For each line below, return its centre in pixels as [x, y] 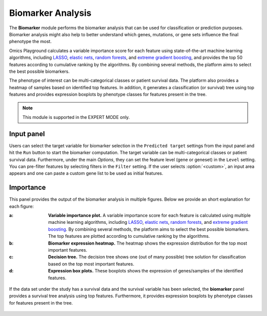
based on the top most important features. [91, 264]
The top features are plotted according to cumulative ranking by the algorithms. [129, 236]
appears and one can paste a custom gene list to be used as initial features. [86, 173]
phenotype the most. [30, 42]
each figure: [22, 206]
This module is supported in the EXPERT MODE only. [76, 117]
